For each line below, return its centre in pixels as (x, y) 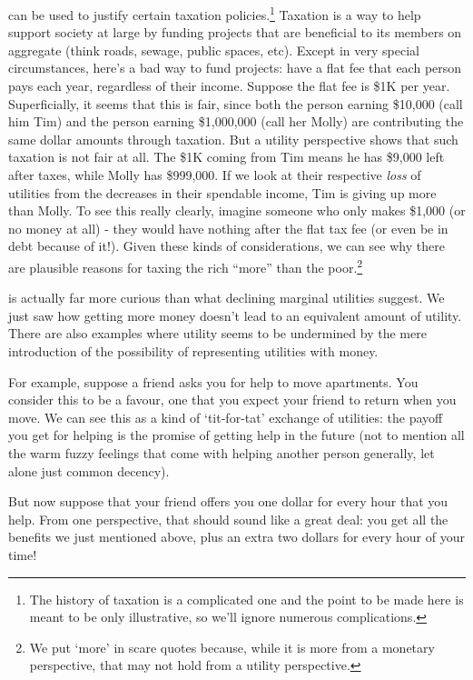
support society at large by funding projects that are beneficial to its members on (235, 32)
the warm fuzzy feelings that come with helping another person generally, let (222, 452)
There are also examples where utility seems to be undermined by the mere (217, 333)
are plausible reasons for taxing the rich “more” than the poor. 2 (186, 265)
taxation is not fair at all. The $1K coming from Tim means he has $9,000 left (227, 157)
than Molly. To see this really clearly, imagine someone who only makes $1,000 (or (237, 210)
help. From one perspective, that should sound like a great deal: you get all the (228, 519)
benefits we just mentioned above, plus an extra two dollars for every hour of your (236, 537)
